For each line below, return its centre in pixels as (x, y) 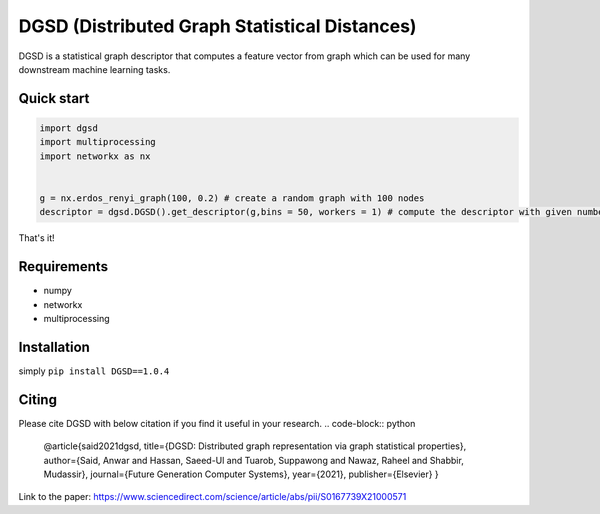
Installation (54, 346)
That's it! (36, 238)
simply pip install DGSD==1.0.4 (94, 371)
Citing (37, 399)
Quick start (54, 98)
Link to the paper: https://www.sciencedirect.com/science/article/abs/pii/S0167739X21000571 (212, 497)
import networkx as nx (95, 156)
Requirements (63, 266)
